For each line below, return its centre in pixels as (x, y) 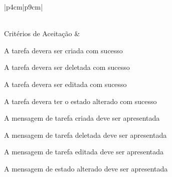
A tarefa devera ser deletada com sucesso (67, 67)
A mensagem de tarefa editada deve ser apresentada (84, 152)
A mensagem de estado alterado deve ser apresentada (86, 168)
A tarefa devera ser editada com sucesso (65, 84)
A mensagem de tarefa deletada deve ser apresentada (85, 135)
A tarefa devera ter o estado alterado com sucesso (80, 101)
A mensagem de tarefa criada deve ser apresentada (82, 118)
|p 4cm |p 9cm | (24, 7)
